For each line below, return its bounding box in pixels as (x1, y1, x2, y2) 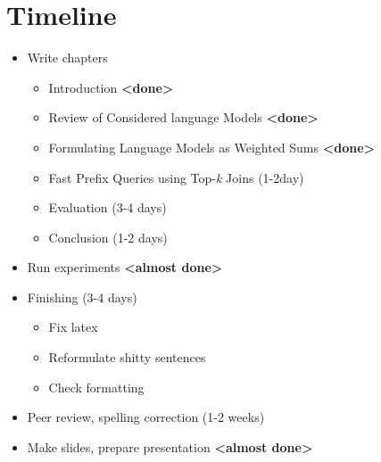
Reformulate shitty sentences (48, 348, 206, 367)
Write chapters (27, 48, 108, 67)
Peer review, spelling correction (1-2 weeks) (27, 408, 265, 426)
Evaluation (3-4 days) (48, 198, 167, 217)
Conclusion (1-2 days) (48, 227, 168, 246)
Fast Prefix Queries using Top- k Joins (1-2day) (48, 168, 304, 186)
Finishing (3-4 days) (27, 287, 137, 306)
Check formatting (48, 377, 145, 396)
